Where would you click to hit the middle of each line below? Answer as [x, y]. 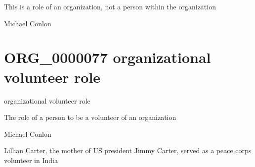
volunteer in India [31, 160]
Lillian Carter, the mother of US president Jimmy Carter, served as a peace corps [128, 150]
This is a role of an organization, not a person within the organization [110, 6]
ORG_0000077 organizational [107, 57]
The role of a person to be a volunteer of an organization [90, 117]
